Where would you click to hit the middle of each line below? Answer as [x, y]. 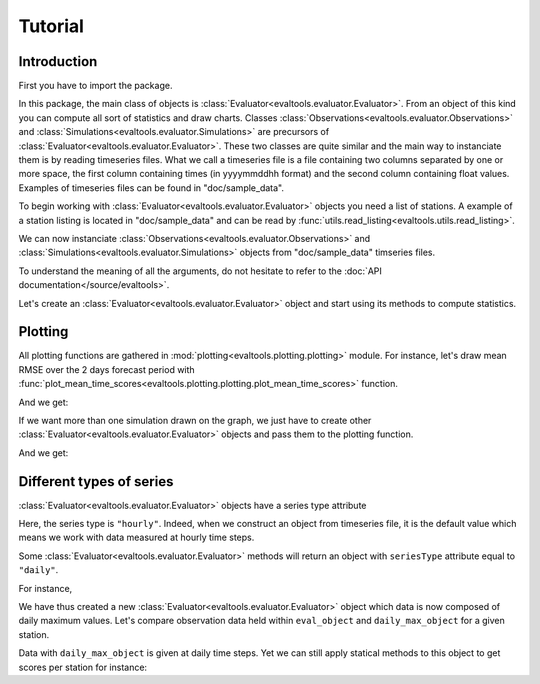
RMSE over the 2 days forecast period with [106, 369]
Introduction [58, 61]
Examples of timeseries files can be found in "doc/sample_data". [151, 187]
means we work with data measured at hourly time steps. [136, 537]
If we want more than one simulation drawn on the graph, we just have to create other [195, 420]
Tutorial [51, 26]
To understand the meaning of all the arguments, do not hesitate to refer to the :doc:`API [200, 271]
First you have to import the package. [95, 86]
